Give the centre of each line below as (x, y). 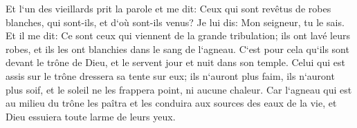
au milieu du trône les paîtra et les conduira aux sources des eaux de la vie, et (171, 103)
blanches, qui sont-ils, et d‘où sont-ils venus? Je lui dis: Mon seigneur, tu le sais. (175, 22)
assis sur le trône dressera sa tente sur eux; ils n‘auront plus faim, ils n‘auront (170, 75)
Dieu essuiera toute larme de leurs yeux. (91, 116)
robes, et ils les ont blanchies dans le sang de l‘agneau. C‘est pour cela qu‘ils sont (177, 49)
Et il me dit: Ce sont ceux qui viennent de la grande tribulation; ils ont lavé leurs (178, 35)
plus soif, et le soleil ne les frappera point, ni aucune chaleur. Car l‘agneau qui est (179, 89)
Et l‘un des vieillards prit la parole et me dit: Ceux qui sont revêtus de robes (168, 8)
